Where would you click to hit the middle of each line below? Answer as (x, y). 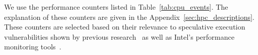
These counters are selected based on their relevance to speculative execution (125, 27)
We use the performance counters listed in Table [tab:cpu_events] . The (116, 7)
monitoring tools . (33, 47)
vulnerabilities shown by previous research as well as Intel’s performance (119, 36)
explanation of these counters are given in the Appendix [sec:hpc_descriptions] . (130, 17)
